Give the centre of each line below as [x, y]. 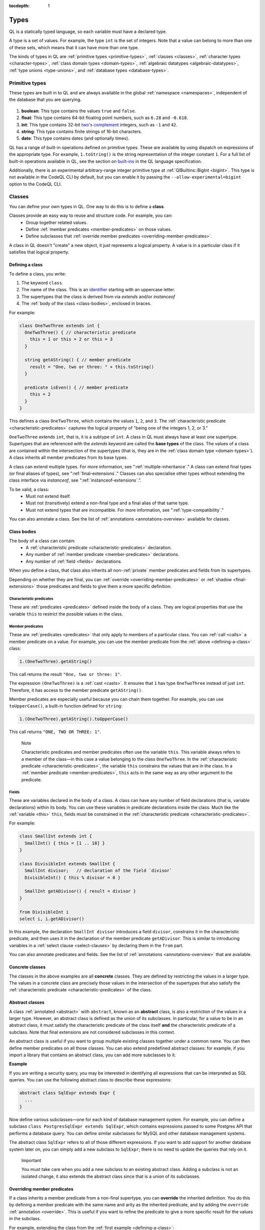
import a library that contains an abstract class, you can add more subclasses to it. [93, 1055]
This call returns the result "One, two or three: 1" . [65, 674]
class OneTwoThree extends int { [60, 325]
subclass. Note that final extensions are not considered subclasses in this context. [92, 1032]
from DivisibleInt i [44, 912]
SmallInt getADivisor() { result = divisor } [80, 891]
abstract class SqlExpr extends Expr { [67, 1093]
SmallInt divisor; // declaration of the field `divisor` [98, 871]
